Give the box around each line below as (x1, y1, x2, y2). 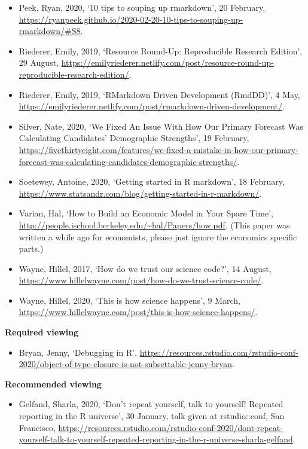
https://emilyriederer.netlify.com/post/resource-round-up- (61, 56, 274, 69)
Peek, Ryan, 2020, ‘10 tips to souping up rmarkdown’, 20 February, (19, 1, 266, 13)
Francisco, (19, 421, 56, 433)
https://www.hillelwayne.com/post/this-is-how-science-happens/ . (19, 306, 258, 318)
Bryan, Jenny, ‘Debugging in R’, (19, 346, 138, 358)
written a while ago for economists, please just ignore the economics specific (19, 230, 297, 243)
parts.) (19, 242, 44, 255)
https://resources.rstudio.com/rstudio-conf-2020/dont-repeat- (58, 421, 283, 433)
